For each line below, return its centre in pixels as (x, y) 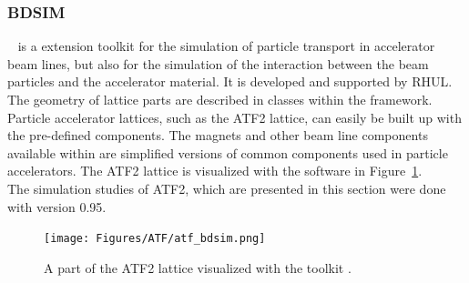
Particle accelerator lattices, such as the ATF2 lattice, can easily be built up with (234, 117)
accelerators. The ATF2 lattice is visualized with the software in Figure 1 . (215, 171)
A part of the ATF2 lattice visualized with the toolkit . (198, 267)
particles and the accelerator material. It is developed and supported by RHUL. (230, 81)
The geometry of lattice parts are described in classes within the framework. (220, 99)
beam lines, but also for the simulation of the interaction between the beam (218, 63)
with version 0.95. (57, 206)
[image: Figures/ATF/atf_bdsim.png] (155, 239)
